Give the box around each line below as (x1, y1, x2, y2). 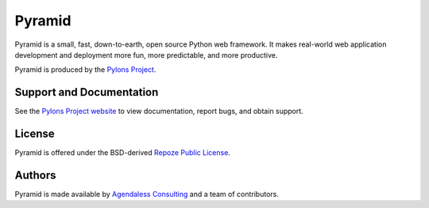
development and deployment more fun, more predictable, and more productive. (14, 50, 278, 59)
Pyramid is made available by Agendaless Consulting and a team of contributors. (14, 190, 280, 199)
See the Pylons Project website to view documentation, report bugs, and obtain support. (14, 107, 303, 116)
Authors (14, 168, 56, 182)
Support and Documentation (14, 85, 159, 99)
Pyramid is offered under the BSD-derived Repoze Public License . (14, 148, 230, 157)
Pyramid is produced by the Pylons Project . (14, 65, 157, 74)
